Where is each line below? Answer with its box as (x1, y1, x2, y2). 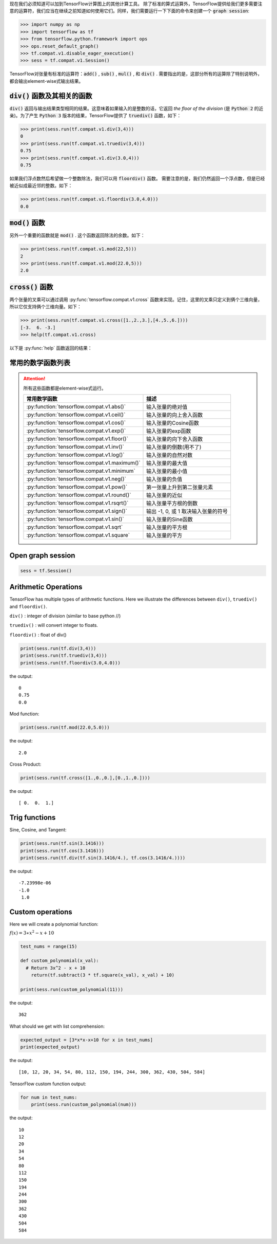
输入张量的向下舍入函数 (146, 436, 203, 443)
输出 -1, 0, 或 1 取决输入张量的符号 (146, 508, 228, 515)
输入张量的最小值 (146, 468, 188, 475)
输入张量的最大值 (146, 460, 188, 467)
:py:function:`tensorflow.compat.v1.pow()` (26, 484, 128, 491)
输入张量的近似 (146, 492, 183, 499)
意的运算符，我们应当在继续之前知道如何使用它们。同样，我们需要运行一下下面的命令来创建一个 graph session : (9, 8, 250, 14)
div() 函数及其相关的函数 (9, 91, 92, 100)
